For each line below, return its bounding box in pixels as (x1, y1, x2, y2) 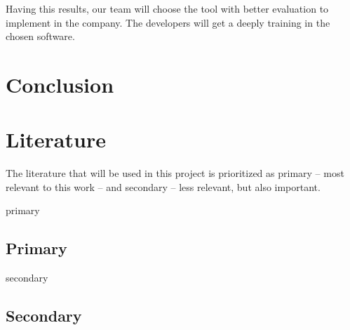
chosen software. (6, 29, 75, 44)
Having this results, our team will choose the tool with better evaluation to (6, 1, 329, 15)
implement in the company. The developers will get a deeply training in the (6, 15, 330, 29)
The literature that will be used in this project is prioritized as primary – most (6, 166, 344, 180)
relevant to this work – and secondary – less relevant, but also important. (6, 179, 321, 194)
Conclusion (6, 70, 114, 98)
